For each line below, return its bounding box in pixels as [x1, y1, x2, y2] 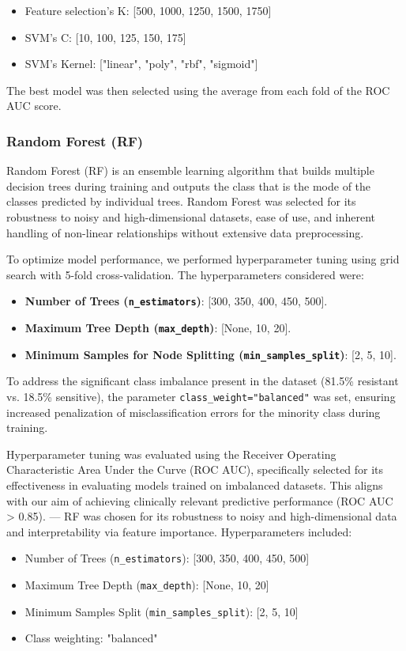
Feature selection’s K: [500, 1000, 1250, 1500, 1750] [24, 2, 272, 18]
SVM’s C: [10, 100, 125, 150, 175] [24, 28, 186, 45]
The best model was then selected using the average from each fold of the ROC [6, 81, 390, 98]
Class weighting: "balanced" [24, 630, 158, 646]
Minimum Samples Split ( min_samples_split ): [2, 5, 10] [24, 603, 299, 619]
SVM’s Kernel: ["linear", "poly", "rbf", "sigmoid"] [24, 55, 258, 72]
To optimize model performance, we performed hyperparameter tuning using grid [6, 251, 400, 267]
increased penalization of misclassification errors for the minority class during [6, 403, 381, 420]
